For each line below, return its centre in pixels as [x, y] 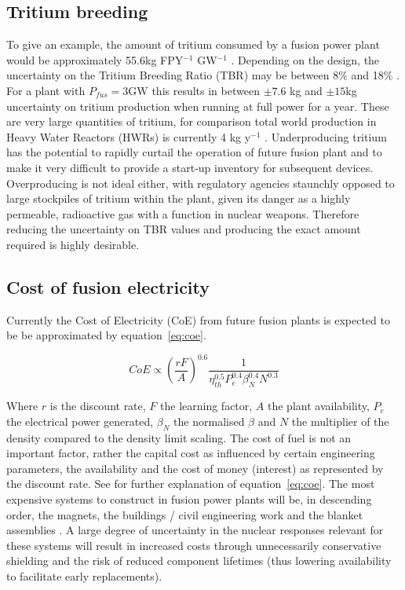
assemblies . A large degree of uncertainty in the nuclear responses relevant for [195, 530]
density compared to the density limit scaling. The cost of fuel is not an [179, 437]
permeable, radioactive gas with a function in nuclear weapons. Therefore [183, 213]
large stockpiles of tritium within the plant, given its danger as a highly [179, 198]
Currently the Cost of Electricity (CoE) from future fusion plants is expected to [198, 319]
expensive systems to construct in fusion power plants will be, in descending [189, 498]
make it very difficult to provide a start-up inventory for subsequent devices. [190, 167]
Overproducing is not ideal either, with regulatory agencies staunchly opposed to [201, 183]
